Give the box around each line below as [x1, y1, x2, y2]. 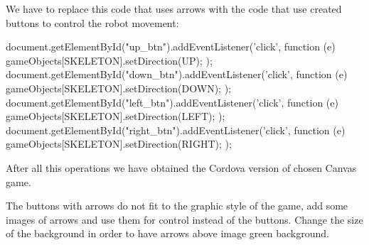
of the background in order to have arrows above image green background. [6, 226, 329, 241]
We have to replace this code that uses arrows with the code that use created [6, 1, 342, 16]
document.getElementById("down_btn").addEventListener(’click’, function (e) [6, 67, 348, 82]
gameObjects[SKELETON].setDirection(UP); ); [6, 53, 213, 67]
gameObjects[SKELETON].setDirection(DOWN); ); [6, 80, 231, 95]
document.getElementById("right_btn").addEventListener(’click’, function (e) [6, 122, 346, 137]
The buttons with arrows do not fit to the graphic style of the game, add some [6, 198, 348, 213]
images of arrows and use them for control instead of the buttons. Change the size [6, 212, 363, 227]
